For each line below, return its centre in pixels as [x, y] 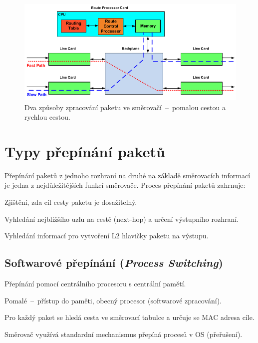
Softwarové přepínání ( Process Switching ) [114, 263]
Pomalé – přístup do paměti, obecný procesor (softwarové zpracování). [113, 300]
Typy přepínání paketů [85, 151]
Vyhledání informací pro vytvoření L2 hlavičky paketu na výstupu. [107, 236]
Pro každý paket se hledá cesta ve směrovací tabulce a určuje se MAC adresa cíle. [129, 317]
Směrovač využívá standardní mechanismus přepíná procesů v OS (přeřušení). [124, 334]
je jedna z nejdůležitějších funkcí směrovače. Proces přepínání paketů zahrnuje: [125, 185]
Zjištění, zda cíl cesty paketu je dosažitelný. [71, 202]
